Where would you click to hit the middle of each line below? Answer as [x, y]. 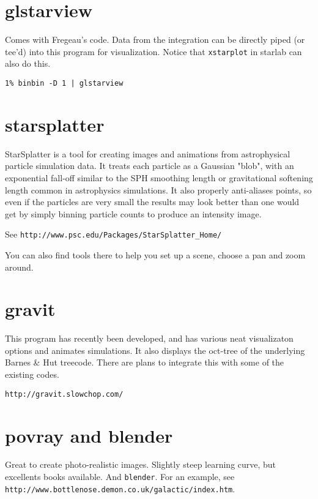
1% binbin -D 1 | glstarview [64, 83]
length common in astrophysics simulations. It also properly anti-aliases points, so [158, 189]
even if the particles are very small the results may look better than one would [152, 202]
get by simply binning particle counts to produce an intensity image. [133, 213]
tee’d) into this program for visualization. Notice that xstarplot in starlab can [153, 51]
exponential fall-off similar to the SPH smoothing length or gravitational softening [159, 177]
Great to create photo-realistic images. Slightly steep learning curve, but [141, 464]
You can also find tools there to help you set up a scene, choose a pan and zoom [155, 254]
